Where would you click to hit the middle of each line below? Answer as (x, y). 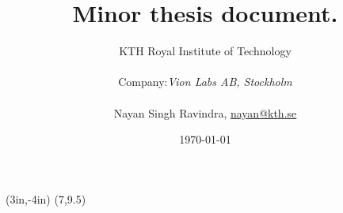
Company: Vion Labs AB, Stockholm (205, 82)
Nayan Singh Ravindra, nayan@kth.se (205, 112)
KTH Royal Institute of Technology (205, 51)
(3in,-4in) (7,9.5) (46, 198)
